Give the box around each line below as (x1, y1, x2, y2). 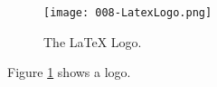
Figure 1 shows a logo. (7, 63, 131, 82)
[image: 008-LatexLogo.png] (43, 6, 212, 19)
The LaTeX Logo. (43, 32, 142, 51)
